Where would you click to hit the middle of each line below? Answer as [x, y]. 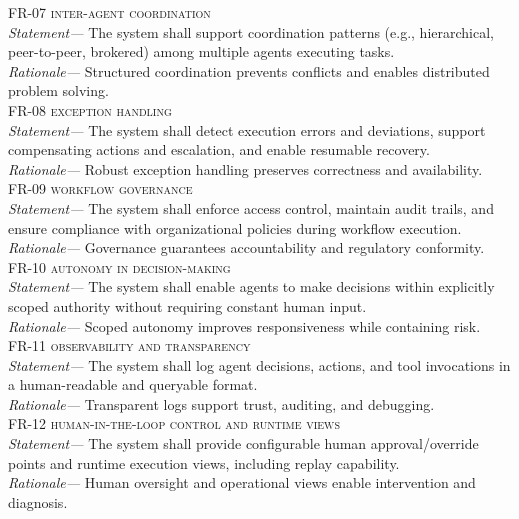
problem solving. [58, 90]
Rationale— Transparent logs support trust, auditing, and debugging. [221, 403]
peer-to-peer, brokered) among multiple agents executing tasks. [201, 51]
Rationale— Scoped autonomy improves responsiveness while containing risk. [244, 325]
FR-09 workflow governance [100, 188]
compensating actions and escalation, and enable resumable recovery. [219, 149]
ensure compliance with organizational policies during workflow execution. [235, 227]
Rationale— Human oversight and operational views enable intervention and [242, 482]
